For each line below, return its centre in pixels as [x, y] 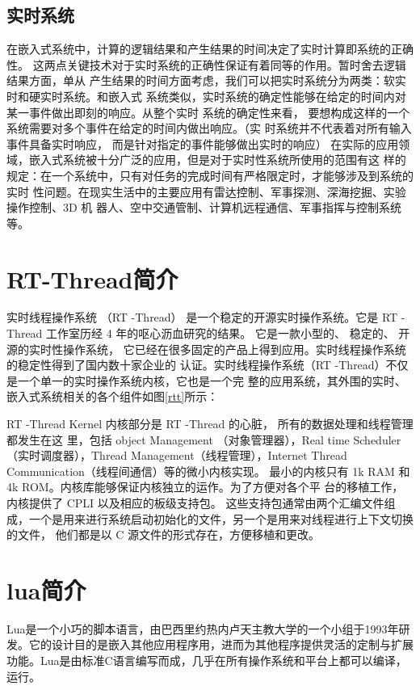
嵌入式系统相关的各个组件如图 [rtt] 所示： [113, 396]
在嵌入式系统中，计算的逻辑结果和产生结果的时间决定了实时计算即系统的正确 [210, 49]
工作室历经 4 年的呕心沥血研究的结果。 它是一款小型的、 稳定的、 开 [228, 333]
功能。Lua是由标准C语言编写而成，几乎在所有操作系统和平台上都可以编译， [207, 661]
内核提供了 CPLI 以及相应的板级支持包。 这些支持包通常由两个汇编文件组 [201, 502]
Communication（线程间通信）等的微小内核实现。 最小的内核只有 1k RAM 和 [208, 471]
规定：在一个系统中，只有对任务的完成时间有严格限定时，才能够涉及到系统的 [210, 175]
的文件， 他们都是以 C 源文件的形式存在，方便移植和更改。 [164, 534]
